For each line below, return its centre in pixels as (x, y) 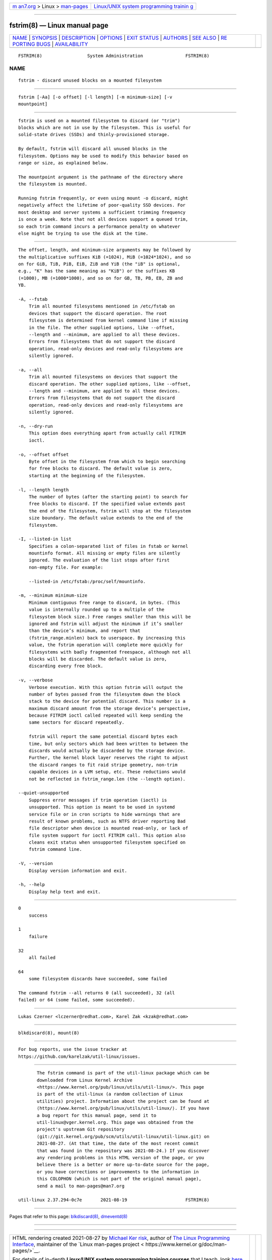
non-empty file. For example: (66, 567)
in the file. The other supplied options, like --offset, (102, 327)
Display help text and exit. (64, 892)
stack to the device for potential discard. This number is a (107, 701)
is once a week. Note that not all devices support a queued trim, (103, 219)
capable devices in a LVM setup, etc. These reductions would (107, 772)
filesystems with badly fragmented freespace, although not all (110, 652)
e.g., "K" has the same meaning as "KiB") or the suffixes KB (97, 271)
